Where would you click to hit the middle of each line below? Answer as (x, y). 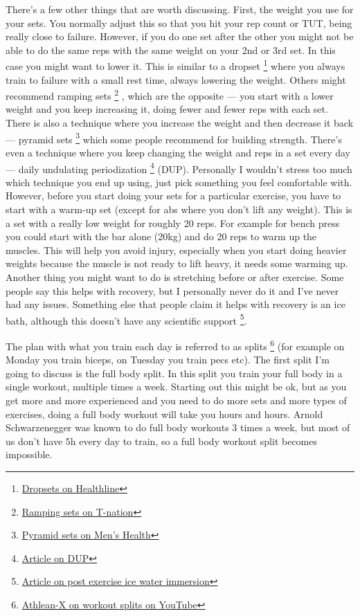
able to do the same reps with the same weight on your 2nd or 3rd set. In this (171, 49)
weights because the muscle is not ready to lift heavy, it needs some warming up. (177, 263)
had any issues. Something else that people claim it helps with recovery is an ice (175, 304)
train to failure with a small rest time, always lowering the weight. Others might (176, 79)
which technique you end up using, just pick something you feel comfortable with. (179, 182)
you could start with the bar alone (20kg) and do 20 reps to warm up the (161, 236)
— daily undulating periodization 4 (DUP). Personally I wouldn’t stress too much (179, 167)
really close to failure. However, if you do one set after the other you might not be (180, 36)
